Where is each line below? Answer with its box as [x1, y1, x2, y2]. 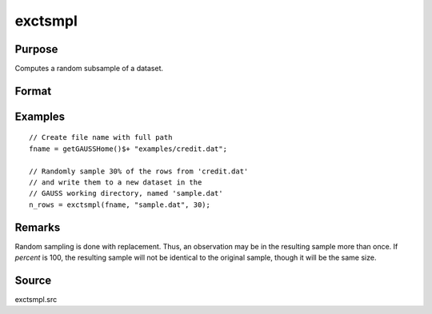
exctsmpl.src [14, 295, 58, 304]
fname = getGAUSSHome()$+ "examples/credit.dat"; [29, 144, 228, 153]
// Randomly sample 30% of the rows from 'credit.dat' [29, 166, 249, 176]
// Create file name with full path [29, 133, 173, 142]
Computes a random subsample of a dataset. [14, 64, 164, 74]
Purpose [14, 42, 58, 56]
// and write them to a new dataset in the [29, 178, 202, 187]
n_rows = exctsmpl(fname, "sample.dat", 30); [29, 200, 211, 209]
